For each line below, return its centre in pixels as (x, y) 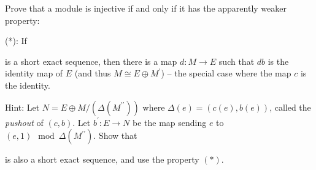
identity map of (34, 73)
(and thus (93, 73)
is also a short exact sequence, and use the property (102, 159)
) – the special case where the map (226, 73)
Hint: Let (22, 107)
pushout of (24, 122)
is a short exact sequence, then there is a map (91, 61)
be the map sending (169, 122)
